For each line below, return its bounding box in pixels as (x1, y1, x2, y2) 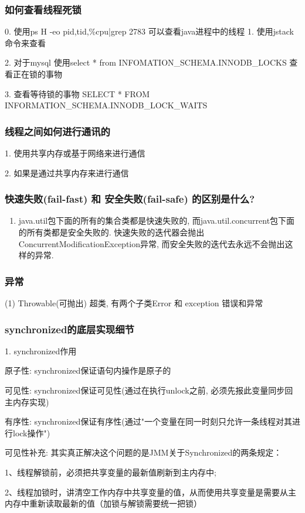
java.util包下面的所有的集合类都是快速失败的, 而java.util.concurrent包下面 (18, 214, 295, 227)
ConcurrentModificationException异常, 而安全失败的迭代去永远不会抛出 (18, 237, 285, 249)
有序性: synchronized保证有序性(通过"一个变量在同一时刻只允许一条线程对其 (5, 415, 292, 427)
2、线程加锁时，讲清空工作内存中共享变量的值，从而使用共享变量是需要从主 (5, 485, 296, 498)
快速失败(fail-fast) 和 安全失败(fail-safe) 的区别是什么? (5, 191, 255, 206)
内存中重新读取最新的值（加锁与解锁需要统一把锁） (5, 497, 202, 509)
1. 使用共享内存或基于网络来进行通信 (5, 147, 145, 159)
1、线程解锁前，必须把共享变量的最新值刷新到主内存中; (5, 466, 216, 478)
